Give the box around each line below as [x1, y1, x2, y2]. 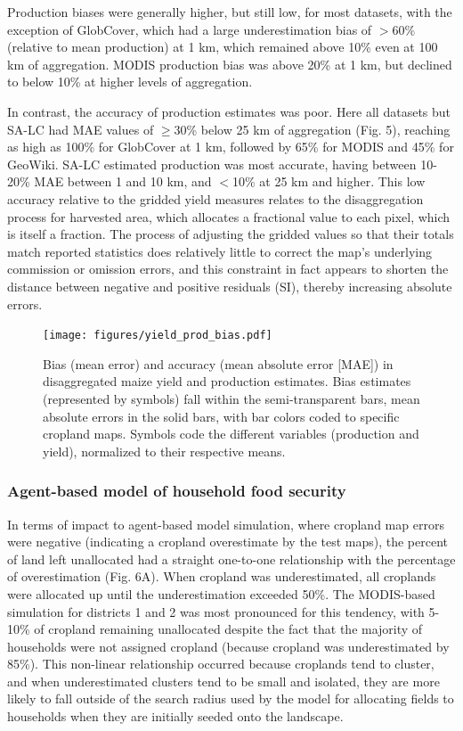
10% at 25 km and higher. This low [231, 172, 426, 191]
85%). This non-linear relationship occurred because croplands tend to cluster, [7, 654, 435, 673]
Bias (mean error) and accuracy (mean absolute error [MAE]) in [43, 354, 394, 373]
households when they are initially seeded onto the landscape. [7, 707, 344, 726]
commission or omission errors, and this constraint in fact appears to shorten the [7, 259, 449, 278]
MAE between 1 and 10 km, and [34, 172, 212, 191]
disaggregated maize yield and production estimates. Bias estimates [43, 372, 411, 390]
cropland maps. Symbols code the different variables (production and [43, 424, 419, 443]
